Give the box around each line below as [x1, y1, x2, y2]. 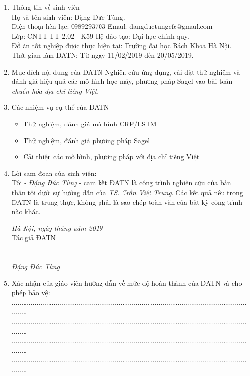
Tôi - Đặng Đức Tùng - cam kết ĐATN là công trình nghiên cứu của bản [11, 177, 231, 188]
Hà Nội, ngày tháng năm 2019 [11, 223, 103, 233]
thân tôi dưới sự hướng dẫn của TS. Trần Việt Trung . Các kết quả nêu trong [11, 187, 243, 197]
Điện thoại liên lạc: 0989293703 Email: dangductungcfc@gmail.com [11, 21, 213, 31]
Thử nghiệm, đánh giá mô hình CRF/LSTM [23, 118, 157, 128]
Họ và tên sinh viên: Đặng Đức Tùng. [11, 11, 125, 22]
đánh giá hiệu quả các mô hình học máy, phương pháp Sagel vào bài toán [11, 76, 233, 86]
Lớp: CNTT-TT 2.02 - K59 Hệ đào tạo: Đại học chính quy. [11, 30, 189, 41]
